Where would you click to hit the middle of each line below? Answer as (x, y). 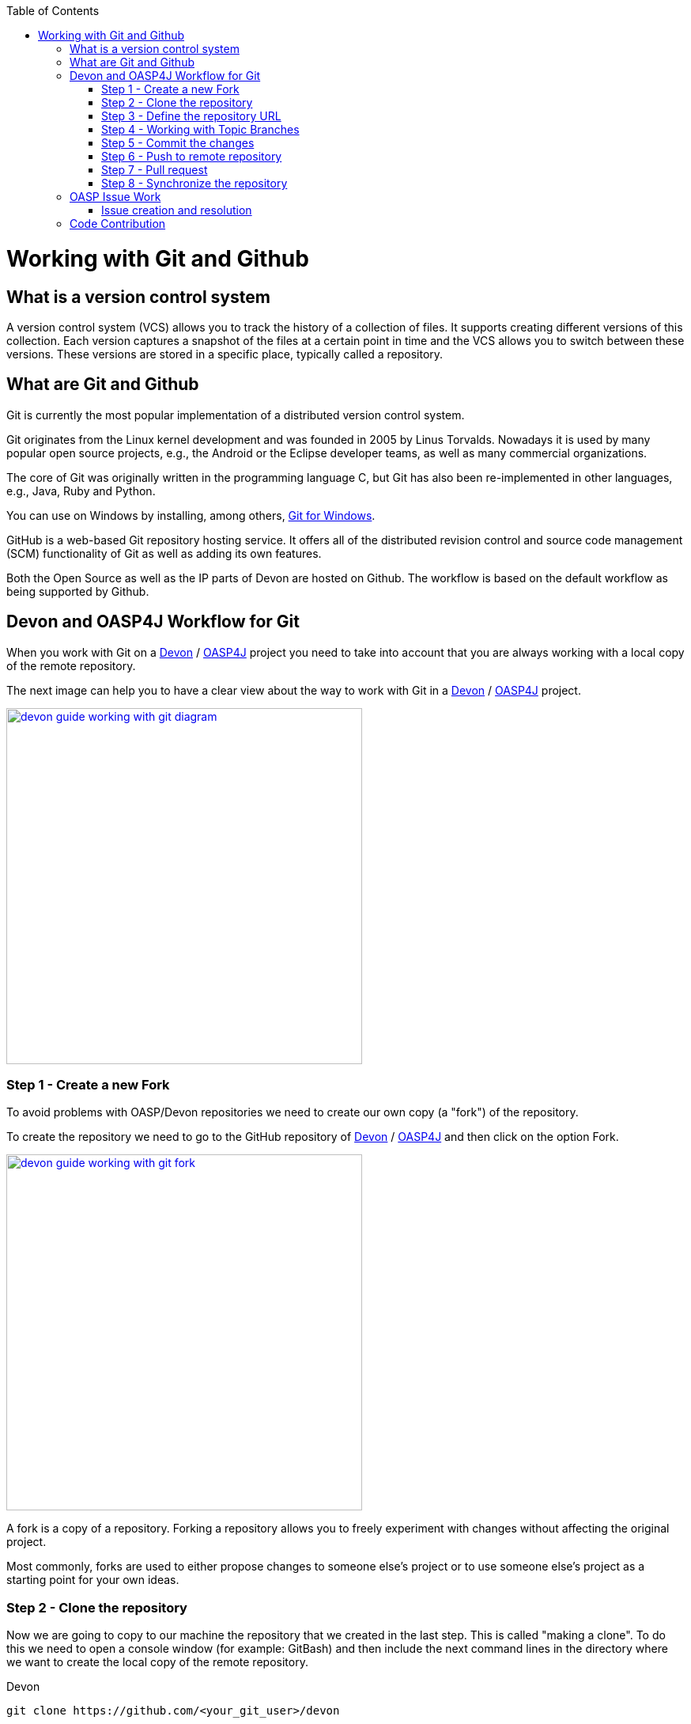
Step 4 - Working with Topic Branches (200, 129)
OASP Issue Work (115, 197)
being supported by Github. (78, 591)
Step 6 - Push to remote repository (192, 156)
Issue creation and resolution (177, 210)
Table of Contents (53, 11)
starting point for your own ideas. (93, 1580)
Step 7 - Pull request (155, 170)
